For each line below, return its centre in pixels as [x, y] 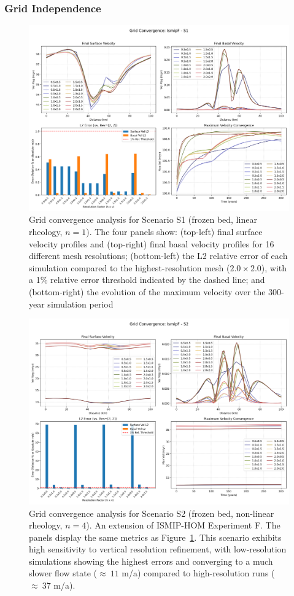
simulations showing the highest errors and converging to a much [151, 561]
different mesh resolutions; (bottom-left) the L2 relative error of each [158, 256]
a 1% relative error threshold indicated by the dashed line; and [147, 280]
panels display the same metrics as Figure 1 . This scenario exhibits [155, 537]
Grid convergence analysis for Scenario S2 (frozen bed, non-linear [152, 513]
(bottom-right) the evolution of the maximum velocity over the [147, 292]
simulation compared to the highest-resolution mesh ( [130, 267]
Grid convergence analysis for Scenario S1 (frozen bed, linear [143, 219]
